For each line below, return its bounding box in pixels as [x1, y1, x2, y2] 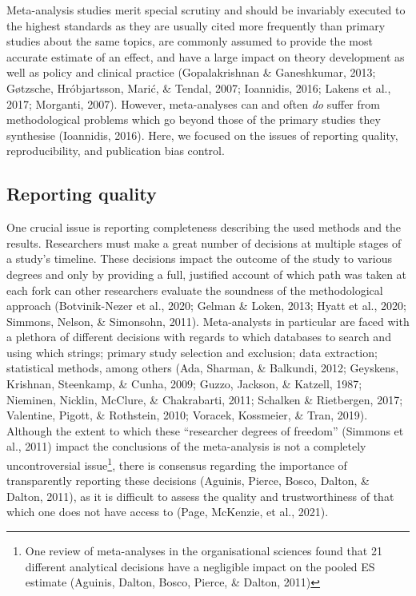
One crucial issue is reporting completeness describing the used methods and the [6, 219, 402, 236]
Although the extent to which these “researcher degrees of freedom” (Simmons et [6, 422, 404, 439]
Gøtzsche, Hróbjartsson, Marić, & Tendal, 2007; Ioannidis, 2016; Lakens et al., [6, 79, 391, 96]
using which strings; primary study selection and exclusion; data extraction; [6, 344, 378, 360]
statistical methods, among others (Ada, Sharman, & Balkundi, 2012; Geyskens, [6, 360, 399, 376]
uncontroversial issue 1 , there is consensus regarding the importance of [6, 455, 347, 473]
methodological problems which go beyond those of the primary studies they [6, 111, 381, 128]
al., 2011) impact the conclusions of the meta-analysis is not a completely [6, 438, 366, 455]
